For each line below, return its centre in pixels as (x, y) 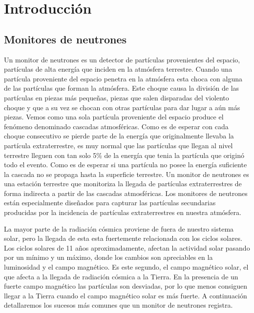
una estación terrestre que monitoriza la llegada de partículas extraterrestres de (123, 184)
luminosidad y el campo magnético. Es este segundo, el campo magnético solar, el (126, 267)
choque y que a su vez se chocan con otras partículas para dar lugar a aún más (122, 107)
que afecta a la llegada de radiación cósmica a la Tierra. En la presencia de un (121, 276)
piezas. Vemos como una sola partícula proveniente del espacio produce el (114, 117)
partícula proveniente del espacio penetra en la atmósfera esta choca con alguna (123, 78)
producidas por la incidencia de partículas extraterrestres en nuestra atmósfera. (123, 212)
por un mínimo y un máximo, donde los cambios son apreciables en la (108, 257)
